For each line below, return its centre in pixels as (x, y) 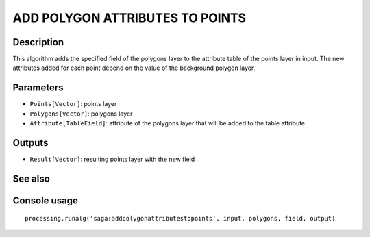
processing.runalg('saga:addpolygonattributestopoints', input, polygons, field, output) (180, 219)
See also (32, 178)
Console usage (46, 200)
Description (38, 42)
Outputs (30, 143)
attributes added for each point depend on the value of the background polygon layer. (134, 68)
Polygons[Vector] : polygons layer (81, 114)
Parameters (38, 88)
